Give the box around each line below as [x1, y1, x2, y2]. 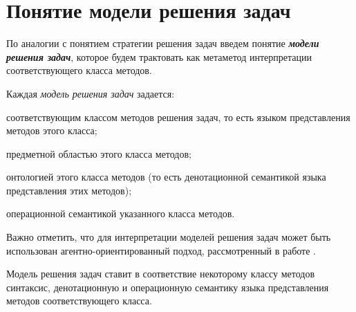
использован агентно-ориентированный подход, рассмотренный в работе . [6, 243, 316, 257]
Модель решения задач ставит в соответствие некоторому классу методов [6, 266, 315, 281]
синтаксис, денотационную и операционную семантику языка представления [6, 279, 329, 294]
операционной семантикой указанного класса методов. [6, 206, 235, 221]
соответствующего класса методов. [6, 63, 152, 77]
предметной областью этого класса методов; [6, 146, 191, 160]
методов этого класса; [6, 123, 97, 138]
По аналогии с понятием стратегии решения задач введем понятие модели [6, 36, 319, 51]
